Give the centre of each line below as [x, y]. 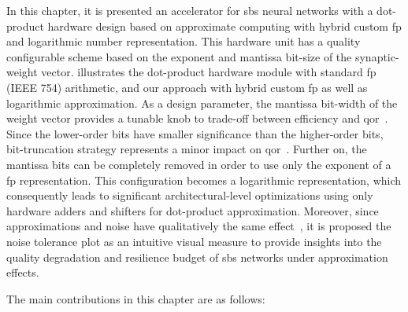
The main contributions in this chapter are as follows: [136, 298]
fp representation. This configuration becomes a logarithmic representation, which [204, 180]
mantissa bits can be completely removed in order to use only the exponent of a [199, 164]
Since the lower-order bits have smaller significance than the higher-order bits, [195, 133]
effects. [23, 272]
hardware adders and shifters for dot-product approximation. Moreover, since [193, 210]
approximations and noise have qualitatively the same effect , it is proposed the [199, 226]
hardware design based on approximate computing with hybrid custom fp [224, 26]
